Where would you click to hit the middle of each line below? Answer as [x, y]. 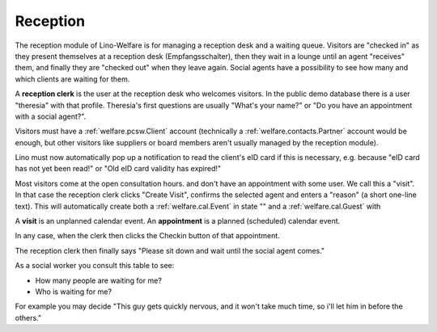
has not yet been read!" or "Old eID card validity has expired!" [118, 169]
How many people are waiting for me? [98, 280]
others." [28, 317]
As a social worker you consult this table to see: [95, 266]
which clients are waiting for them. [72, 79]
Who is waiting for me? [74, 292]
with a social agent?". [51, 116]
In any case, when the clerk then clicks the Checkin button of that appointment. [148, 236]
